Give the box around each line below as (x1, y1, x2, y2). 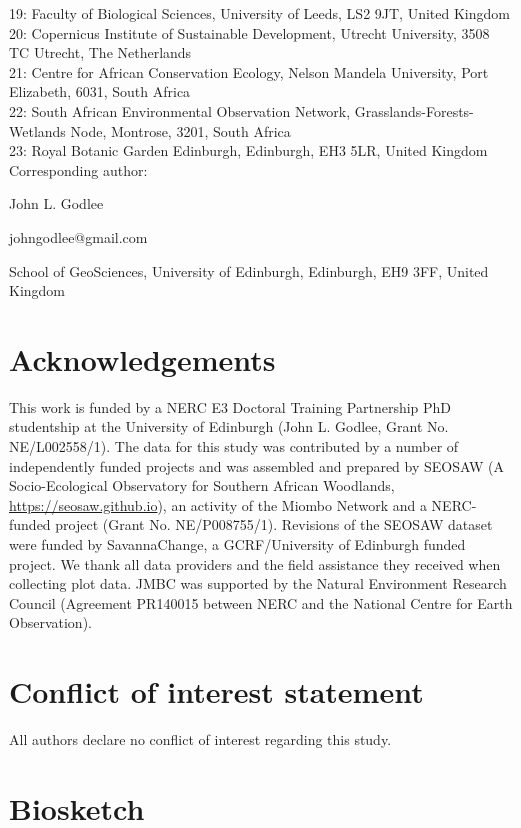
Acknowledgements (9, 338, 276, 379)
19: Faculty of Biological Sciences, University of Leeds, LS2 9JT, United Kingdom (9, 3, 510, 23)
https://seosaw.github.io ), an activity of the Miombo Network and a (9, 494, 427, 515)
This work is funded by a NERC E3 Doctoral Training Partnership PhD (9, 396, 452, 417)
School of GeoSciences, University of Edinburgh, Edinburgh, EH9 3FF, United (9, 260, 489, 281)
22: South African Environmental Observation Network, (9, 100, 351, 121)
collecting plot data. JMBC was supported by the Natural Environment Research (9, 573, 507, 594)
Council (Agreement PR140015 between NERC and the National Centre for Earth (9, 592, 513, 613)
